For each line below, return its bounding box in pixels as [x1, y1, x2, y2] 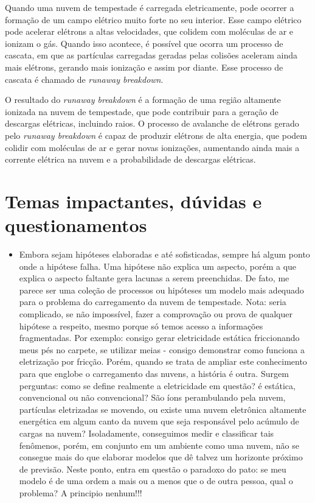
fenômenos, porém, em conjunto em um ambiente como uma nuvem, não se [19, 438, 299, 451]
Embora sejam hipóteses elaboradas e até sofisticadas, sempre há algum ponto [19, 248, 310, 261]
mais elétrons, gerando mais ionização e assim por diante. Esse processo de [5, 60, 283, 73]
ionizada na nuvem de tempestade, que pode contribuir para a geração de [5, 105, 279, 118]
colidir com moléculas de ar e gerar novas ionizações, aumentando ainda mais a [5, 141, 300, 153]
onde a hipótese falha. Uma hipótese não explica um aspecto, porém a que [19, 259, 297, 272]
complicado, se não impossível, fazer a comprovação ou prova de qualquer [19, 308, 292, 320]
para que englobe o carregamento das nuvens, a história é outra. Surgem [19, 367, 289, 379]
